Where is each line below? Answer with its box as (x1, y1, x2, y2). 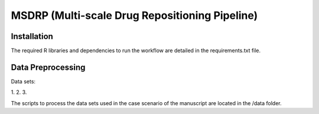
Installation (11, 31, 53, 41)
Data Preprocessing (11, 62, 86, 72)
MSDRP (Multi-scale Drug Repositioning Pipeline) (11, 9, 258, 22)
